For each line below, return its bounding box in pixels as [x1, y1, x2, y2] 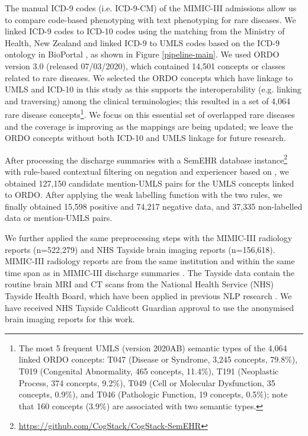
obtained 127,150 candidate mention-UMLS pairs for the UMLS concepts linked [5, 177, 294, 189]
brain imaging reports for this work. [5, 313, 135, 325]
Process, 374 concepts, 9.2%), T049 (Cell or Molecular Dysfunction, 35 [18, 376, 275, 389]
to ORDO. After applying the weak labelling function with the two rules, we [5, 188, 283, 201]
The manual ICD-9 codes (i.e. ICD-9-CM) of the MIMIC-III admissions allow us [5, 2, 297, 14]
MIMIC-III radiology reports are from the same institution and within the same [5, 255, 295, 267]
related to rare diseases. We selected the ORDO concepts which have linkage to [5, 71, 293, 84]
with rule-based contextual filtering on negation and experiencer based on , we [5, 165, 289, 178]
